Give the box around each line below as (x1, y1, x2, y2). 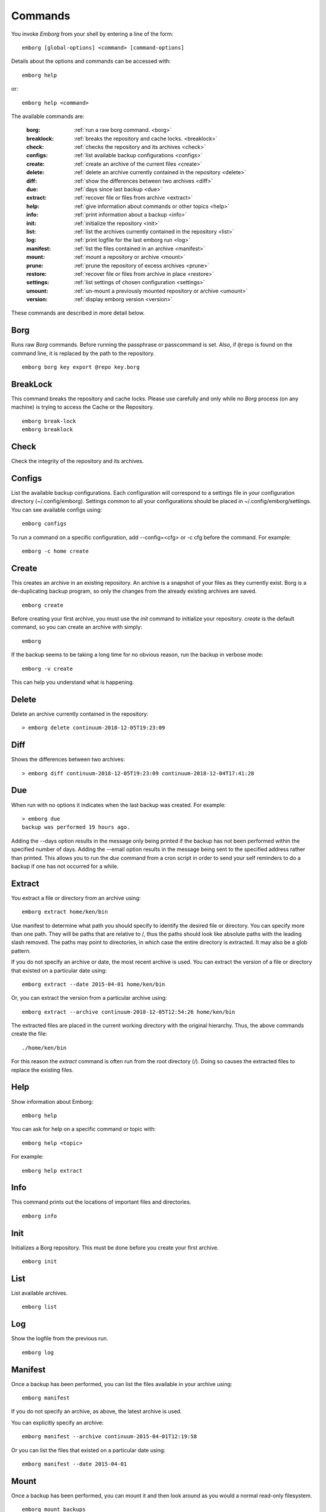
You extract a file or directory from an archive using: (11, 894, 141, 901)
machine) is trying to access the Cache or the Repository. (11, 403, 154, 411)
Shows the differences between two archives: (11, 756, 125, 763)
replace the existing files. (11, 1066, 74, 1074)
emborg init (22, 1258, 57, 1265)
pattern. (11, 947, 31, 954)
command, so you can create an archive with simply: (11, 624, 142, 631)
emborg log (22, 1349, 54, 1356)
